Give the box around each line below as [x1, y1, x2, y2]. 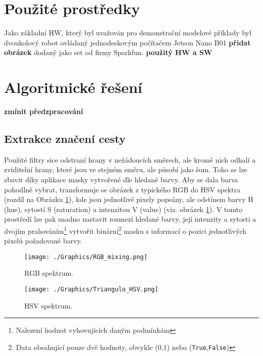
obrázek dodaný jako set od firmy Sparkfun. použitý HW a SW [4, 47, 212, 58]
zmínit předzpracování [4, 106, 83, 117]
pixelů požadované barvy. [4, 235, 82, 246]
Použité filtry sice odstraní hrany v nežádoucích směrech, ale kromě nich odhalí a [4, 154, 256, 165]
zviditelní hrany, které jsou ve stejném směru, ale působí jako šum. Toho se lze [4, 164, 247, 175]
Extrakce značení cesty [4, 131, 126, 146]
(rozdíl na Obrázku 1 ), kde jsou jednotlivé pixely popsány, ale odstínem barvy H [4, 194, 253, 205]
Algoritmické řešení [4, 77, 143, 97]
